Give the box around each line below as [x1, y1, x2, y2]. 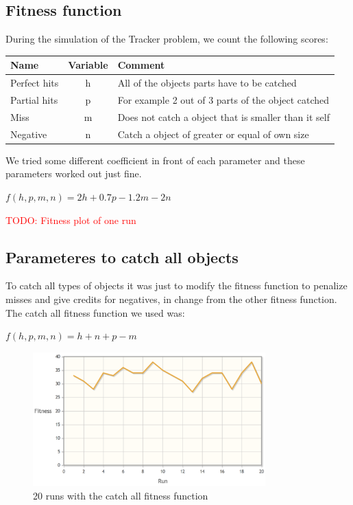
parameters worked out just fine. [5, 166, 142, 181]
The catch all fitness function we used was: [5, 305, 185, 319]
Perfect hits [10, 76, 59, 90]
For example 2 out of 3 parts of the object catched [117, 92, 330, 106]
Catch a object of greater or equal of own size [117, 126, 309, 141]
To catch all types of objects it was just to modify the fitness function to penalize [5, 278, 348, 293]
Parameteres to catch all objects [5, 246, 239, 267]
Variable [68, 58, 108, 72]
